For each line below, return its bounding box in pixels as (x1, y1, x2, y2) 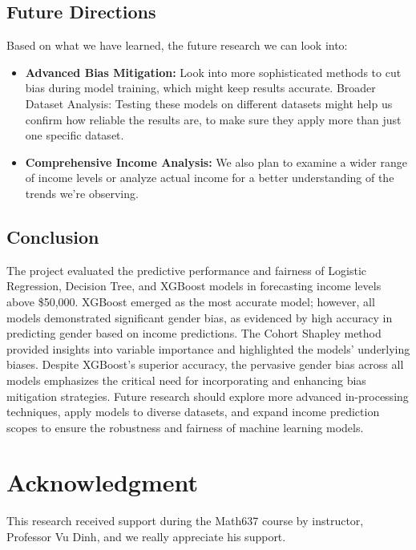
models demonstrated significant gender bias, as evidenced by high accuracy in (6, 309, 393, 326)
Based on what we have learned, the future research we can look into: (6, 37, 348, 54)
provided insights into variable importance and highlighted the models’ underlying (6, 340, 410, 357)
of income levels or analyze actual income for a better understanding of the (25, 169, 394, 186)
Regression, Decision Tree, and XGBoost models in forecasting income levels (6, 277, 382, 294)
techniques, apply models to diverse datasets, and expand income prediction (6, 403, 380, 420)
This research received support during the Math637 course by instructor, (6, 512, 364, 529)
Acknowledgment (6, 466, 198, 499)
